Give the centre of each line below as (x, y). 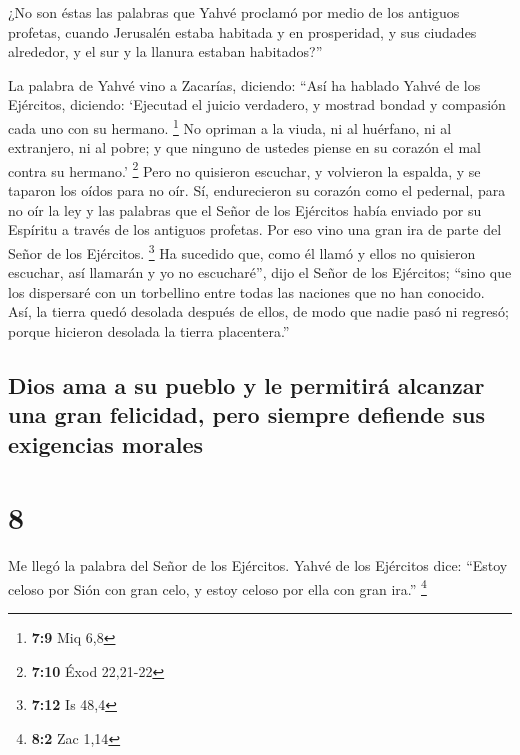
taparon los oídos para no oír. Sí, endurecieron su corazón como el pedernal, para (257, 190)
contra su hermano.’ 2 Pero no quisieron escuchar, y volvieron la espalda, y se (244, 169)
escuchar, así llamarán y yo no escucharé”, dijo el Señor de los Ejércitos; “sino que (260, 272)
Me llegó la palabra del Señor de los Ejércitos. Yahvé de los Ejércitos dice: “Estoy (258, 565)
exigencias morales (106, 443)
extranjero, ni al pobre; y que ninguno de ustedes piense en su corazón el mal (244, 147)
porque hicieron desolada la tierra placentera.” (149, 330)
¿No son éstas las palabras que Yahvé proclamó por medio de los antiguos (234, 12)
